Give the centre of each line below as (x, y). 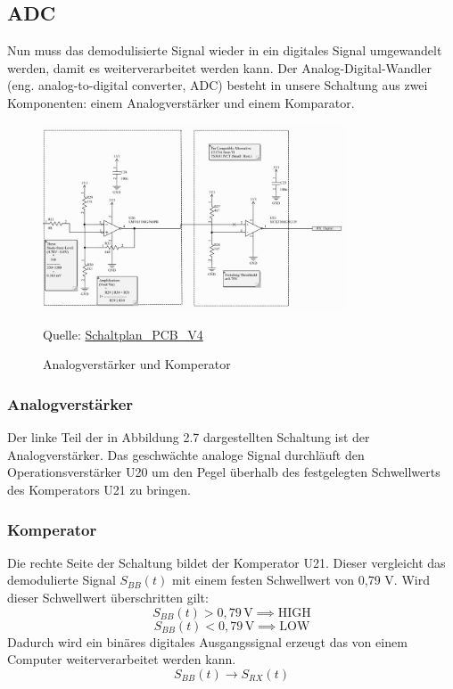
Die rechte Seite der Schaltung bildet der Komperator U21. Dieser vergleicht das (226, 562)
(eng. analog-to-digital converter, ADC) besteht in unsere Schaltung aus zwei (218, 85)
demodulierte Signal (62, 580)
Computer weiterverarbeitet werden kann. (122, 659)
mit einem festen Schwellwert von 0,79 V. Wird (301, 580)
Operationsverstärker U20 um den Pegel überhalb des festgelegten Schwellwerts (224, 472)
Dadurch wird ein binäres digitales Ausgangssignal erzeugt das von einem (207, 641)
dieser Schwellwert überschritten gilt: (108, 598)
